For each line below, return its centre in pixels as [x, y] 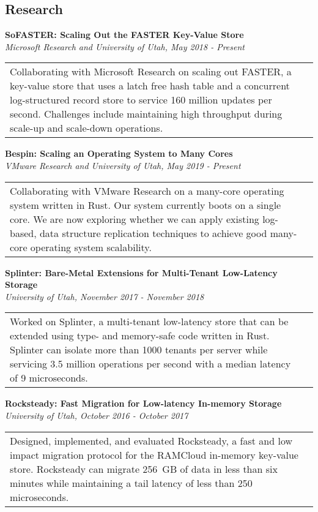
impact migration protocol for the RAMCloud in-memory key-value [154, 454]
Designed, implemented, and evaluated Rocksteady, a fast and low [151, 440]
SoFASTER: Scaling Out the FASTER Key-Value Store [124, 35]
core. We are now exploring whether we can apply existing [135, 219]
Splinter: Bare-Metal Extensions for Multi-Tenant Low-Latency [141, 272]
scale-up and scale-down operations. [87, 128]
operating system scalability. [91, 247]
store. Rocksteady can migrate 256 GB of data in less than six [144, 469]
